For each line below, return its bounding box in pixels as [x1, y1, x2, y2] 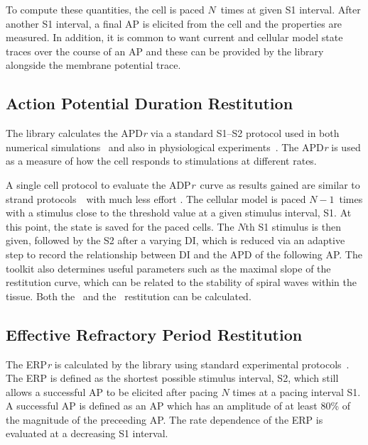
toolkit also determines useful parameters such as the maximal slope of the [6, 260, 331, 275]
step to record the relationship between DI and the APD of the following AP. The [6, 246, 362, 261]
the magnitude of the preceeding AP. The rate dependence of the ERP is [6, 412, 323, 427]
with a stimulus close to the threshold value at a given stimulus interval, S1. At [6, 205, 352, 220]
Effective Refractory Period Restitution [6, 323, 303, 345]
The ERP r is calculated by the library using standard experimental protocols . [6, 356, 350, 371]
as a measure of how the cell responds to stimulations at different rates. [6, 153, 317, 168]
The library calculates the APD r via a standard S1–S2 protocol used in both [6, 126, 340, 141]
